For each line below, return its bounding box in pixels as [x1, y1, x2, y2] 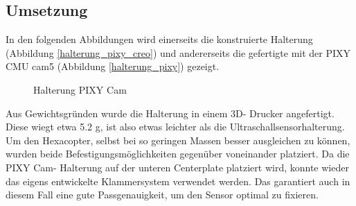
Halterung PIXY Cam [33, 82, 127, 96]
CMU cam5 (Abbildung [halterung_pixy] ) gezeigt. [6, 59, 220, 74]
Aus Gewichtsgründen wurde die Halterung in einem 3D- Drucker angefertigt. [6, 105, 335, 120]
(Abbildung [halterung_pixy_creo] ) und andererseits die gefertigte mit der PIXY [6, 45, 351, 60]
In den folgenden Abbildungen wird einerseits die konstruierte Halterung [6, 32, 313, 46]
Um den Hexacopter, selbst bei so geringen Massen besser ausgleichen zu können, [6, 132, 350, 147]
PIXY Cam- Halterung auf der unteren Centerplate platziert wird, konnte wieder [6, 160, 349, 174]
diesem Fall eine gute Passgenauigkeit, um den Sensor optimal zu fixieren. [6, 187, 319, 202]
